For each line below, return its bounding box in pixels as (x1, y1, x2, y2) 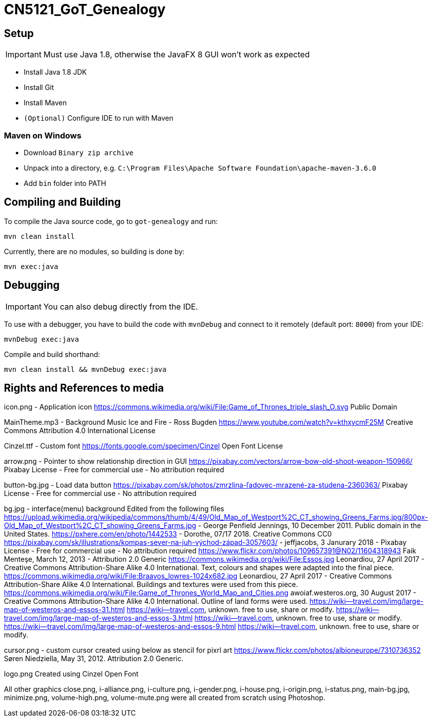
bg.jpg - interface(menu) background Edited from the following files (4, 504, 224, 513)
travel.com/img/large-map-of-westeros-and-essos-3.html (4, 614, 193, 623)
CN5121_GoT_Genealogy (4, 1, 166, 18)
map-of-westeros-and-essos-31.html (4, 605, 125, 614)
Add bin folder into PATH (24, 179, 106, 187)
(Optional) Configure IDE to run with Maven (24, 114, 173, 123)
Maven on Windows (4, 130, 82, 140)
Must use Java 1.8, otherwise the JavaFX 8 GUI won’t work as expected (43, 49, 310, 60)
